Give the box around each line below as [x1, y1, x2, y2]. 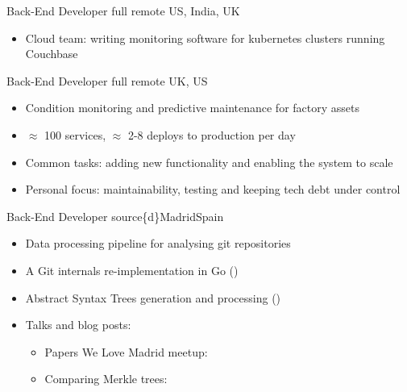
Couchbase [25, 45, 78, 62]
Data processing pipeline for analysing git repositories [25, 235, 291, 252]
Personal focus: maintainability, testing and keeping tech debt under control [25, 181, 401, 198]
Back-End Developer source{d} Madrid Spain [6, 207, 224, 224]
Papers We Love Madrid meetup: [44, 343, 208, 360]
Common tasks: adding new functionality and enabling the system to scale [25, 153, 393, 170]
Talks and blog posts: [25, 316, 131, 333]
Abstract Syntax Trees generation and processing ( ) [25, 289, 281, 306]
